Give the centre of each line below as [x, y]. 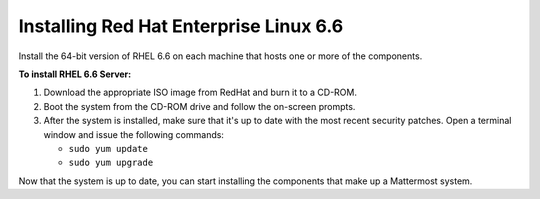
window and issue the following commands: [134, 134]
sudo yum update [108, 148]
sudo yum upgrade [111, 163]
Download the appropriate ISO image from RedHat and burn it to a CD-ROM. [200, 92]
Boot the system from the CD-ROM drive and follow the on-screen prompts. [199, 106]
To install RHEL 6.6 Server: [75, 74]
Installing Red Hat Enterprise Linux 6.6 [181, 26]
